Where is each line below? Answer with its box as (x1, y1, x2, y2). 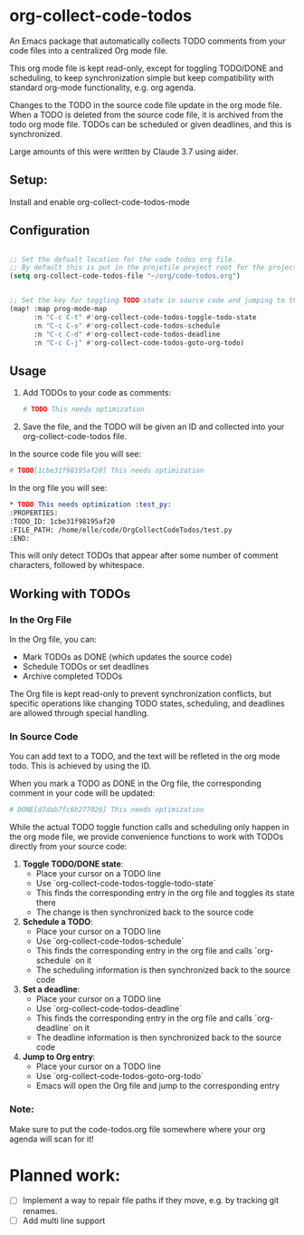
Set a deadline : (22, 984, 81, 995)
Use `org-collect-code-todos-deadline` (35, 1004, 183, 1014)
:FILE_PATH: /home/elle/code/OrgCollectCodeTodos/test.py (9, 525, 233, 534)
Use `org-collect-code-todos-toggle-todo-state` (35, 877, 217, 889)
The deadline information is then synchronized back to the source (35, 1032, 282, 1044)
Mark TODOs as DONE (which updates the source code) (22, 652, 233, 662)
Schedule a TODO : (22, 916, 93, 927)
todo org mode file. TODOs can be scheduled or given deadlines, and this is (9, 119, 292, 130)
